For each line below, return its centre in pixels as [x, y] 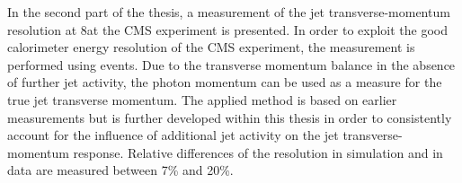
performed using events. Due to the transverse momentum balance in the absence [231, 64]
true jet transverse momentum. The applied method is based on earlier [202, 99]
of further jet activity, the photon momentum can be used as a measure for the [225, 82]
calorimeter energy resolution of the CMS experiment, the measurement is [211, 47]
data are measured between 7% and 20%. [120, 170]
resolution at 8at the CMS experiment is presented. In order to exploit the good [228, 29]
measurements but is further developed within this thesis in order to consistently [230, 117]
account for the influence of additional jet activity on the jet [173, 135]
